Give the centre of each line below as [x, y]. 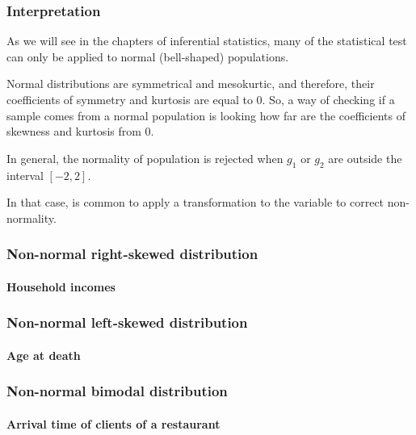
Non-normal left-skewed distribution [127, 322]
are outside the [365, 158]
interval [25, 175]
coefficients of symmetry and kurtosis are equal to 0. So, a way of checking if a [201, 99]
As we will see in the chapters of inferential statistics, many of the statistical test [207, 41]
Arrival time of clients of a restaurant [113, 423]
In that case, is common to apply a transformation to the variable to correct [195, 202]
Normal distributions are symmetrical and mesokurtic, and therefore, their [191, 84]
